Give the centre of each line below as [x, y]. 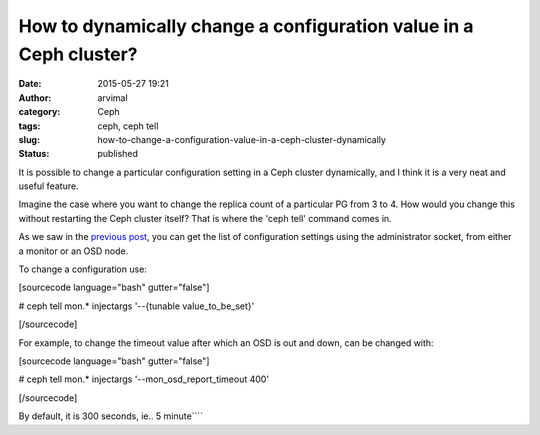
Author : [35, 97]
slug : [29, 139]
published [118, 154]
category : [39, 112]
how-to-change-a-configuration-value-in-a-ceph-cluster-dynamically [242, 139]
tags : [29, 126]
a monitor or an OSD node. [73, 251]
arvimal [113, 97]
